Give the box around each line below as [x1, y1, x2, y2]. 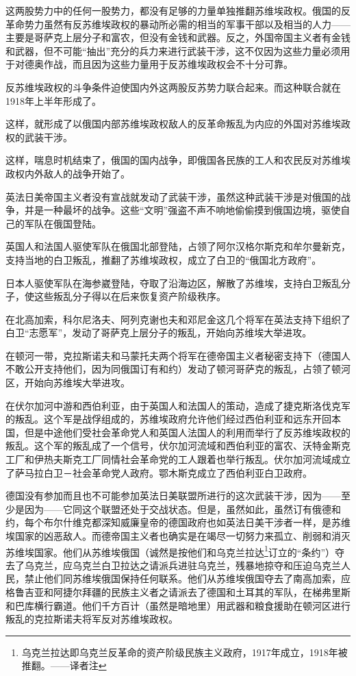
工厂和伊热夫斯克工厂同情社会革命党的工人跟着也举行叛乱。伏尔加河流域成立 [5, 452, 351, 466]
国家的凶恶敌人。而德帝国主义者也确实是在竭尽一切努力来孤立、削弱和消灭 [14, 529, 351, 542]
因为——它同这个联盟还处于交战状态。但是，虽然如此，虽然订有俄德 [24, 501, 331, 516]
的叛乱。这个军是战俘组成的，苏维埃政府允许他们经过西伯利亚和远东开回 [5, 412, 331, 426]
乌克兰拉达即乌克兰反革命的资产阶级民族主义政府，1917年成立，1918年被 [21, 644, 348, 659]
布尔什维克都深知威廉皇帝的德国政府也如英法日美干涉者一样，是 [43, 515, 331, 529]
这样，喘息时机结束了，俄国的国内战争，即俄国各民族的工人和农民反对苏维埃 [5, 153, 351, 167]
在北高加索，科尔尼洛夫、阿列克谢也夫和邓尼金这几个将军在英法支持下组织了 [5, 312, 351, 326]
